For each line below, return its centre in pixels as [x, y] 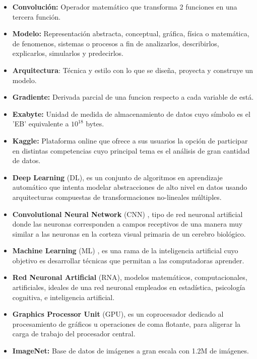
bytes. [95, 124]
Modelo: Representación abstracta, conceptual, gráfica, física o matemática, [131, 33]
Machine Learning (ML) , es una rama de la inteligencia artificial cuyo [125, 250]
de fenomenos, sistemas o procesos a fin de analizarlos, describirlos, [116, 43]
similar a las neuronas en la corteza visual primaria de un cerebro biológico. [129, 233]
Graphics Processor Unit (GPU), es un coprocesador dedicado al [118, 314]
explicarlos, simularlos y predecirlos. [68, 53]
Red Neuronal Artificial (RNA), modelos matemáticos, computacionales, [130, 277]
